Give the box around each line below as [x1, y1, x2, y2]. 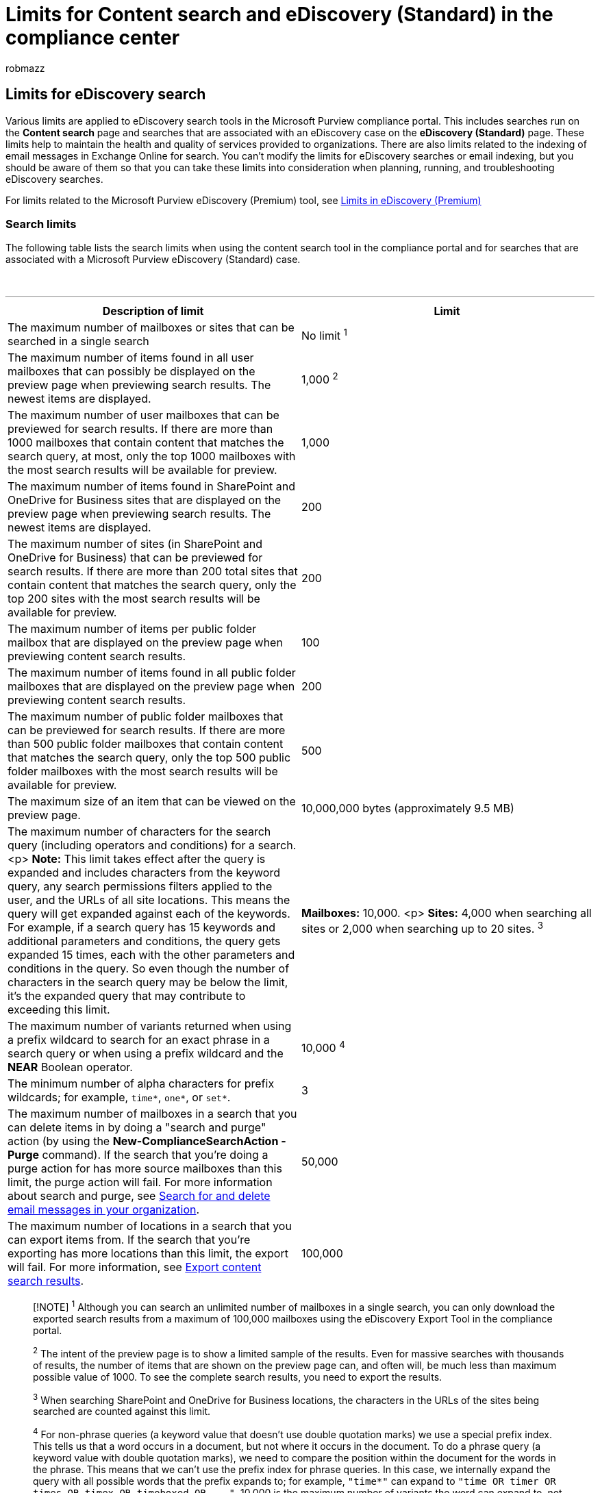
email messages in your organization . [8, 1203, 200, 1217]
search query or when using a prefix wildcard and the [8, 1046, 284, 1061]
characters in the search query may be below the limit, [8, 975, 288, 990]
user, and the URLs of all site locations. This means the [8, 893, 290, 907]
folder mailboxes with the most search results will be [8, 764, 278, 779]
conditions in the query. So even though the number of [8, 962, 290, 976]
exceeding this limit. [8, 1003, 110, 1017]
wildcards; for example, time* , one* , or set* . [8, 1090, 231, 1105]
